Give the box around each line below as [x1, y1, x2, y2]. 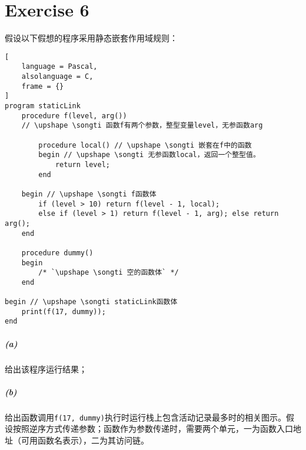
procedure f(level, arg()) [21, 111, 127, 120]
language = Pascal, [21, 62, 98, 71]
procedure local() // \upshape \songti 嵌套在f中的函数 [38, 141, 252, 149]
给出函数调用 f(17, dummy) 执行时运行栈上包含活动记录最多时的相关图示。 [5, 411, 286, 423]
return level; [55, 160, 110, 169]
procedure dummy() [21, 248, 94, 257]
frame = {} [21, 82, 64, 91]
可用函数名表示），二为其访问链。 [21, 434, 149, 446]
